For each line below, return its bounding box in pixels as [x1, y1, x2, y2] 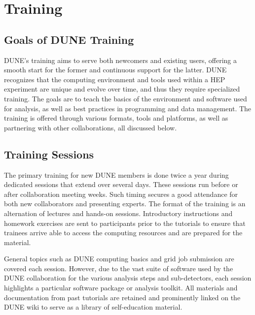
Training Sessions [4, 146, 94, 161]
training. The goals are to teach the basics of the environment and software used [4, 93, 247, 103]
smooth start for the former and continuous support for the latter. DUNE [4, 64, 227, 75]
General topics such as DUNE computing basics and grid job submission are [4, 253, 234, 264]
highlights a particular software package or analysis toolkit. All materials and [4, 283, 238, 293]
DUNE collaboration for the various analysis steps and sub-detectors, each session [4, 273, 252, 283]
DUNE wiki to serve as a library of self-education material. [4, 302, 182, 312]
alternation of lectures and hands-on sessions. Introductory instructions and [4, 208, 233, 218]
